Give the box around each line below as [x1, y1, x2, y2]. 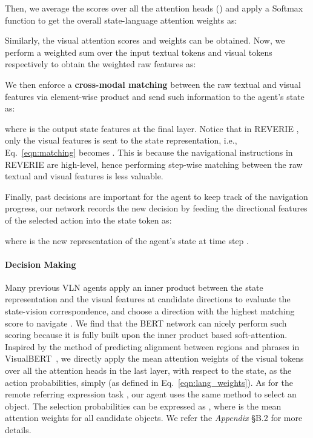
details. [5, 423, 31, 436]
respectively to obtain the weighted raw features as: [5, 58, 196, 70]
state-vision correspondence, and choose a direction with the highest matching [5, 305, 295, 317]
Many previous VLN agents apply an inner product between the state [5, 280, 263, 293]
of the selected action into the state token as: [5, 213, 172, 226]
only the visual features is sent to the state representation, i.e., [5, 134, 237, 147]
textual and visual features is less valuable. [5, 170, 163, 182]
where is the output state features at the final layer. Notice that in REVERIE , [5, 122, 299, 134]
